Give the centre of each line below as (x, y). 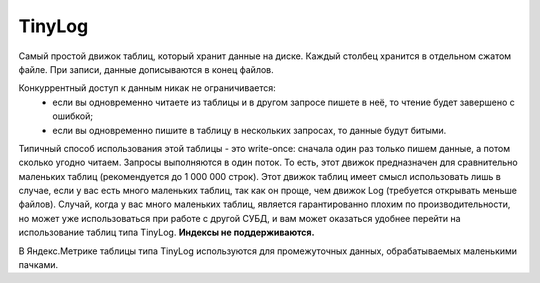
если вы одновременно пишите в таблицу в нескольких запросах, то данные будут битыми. (249, 130)
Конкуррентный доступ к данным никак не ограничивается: (147, 88)
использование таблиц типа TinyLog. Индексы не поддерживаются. (166, 232)
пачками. (38, 265)
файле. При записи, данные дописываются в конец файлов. (146, 69)
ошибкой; (73, 116)
